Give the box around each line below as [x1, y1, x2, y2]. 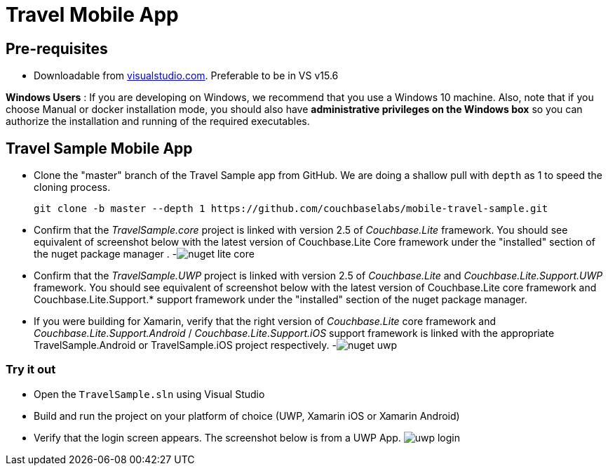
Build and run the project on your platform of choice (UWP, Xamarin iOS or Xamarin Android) [34, 409, 460, 422]
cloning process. [34, 181, 111, 194]
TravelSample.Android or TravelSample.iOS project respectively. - [34, 339, 337, 352]
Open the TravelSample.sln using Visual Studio [34, 387, 265, 400]
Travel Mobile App [6, 3, 179, 27]
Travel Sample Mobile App [6, 139, 193, 157]
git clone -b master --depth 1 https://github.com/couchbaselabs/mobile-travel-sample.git [34, 203, 548, 215]
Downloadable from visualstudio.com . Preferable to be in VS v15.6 [34, 69, 339, 82]
